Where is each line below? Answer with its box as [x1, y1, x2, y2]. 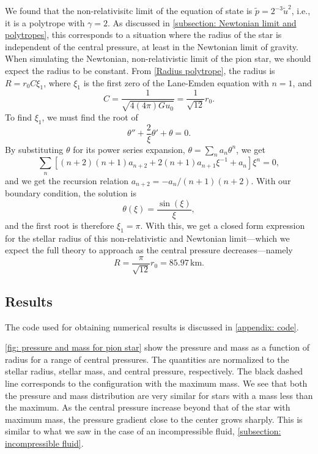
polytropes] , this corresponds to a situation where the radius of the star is [5, 28, 282, 41]
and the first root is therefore [5, 218, 114, 231]
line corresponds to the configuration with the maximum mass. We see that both [5, 376, 308, 389]
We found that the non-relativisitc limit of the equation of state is [5, 4, 253, 17]
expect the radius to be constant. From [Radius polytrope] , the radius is [5, 64, 275, 76]
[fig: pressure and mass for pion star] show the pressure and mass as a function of [5, 341, 310, 354]
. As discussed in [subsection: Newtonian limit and [108, 16, 297, 29]
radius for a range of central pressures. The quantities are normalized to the [5, 352, 289, 365]
